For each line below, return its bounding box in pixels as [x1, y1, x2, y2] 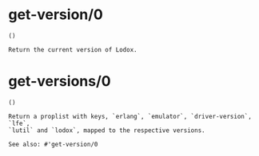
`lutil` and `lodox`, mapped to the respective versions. [8, 126, 205, 135]
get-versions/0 [8, 72, 111, 91]
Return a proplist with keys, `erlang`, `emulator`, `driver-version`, [8, 112, 252, 120]
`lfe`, [8, 119, 30, 127]
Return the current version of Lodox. [8, 45, 137, 53]
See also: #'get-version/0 [8, 140, 98, 148]
